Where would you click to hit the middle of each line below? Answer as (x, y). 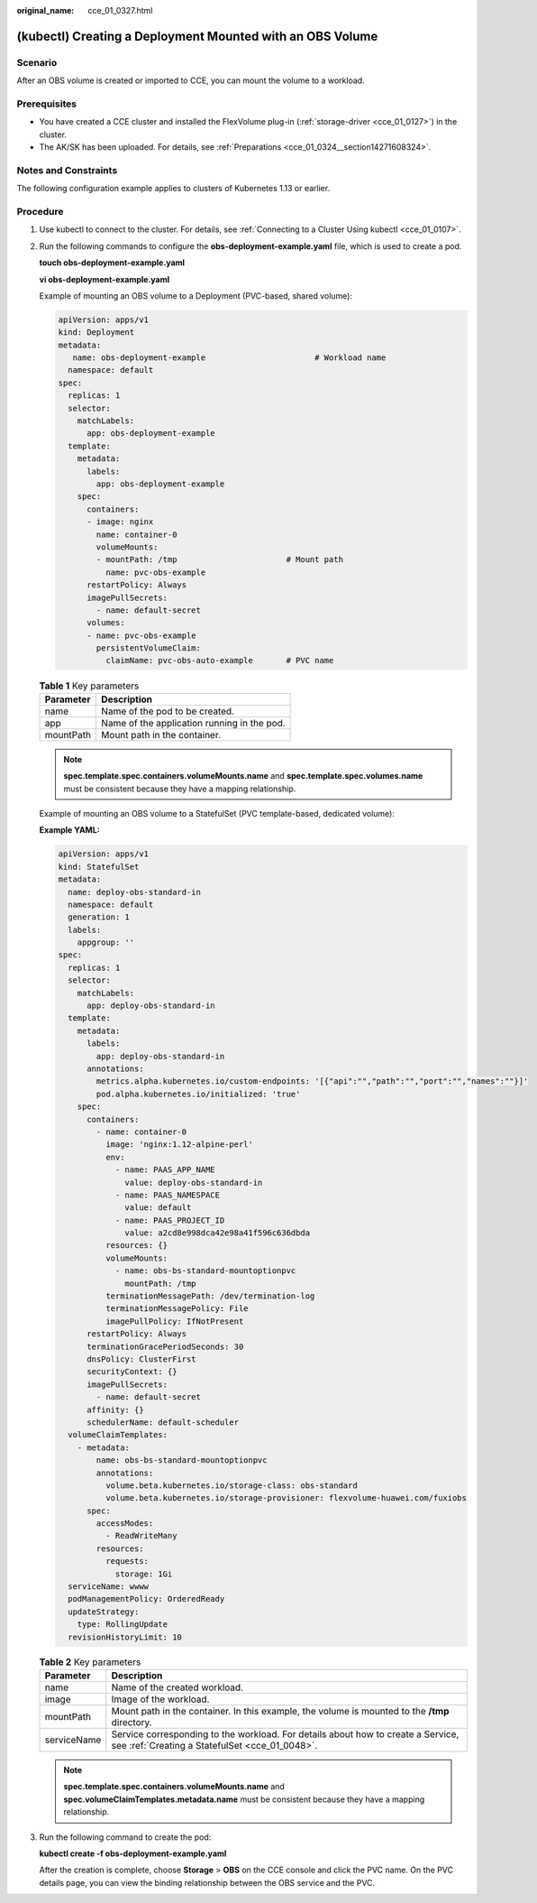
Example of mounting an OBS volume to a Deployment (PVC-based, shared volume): (196, 296)
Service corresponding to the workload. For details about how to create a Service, (285, 1734)
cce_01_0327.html (120, 10)
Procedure (40, 211)
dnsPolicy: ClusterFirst (142, 1359)
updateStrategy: (104, 1612)
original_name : (46, 10)
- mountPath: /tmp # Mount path (220, 560)
